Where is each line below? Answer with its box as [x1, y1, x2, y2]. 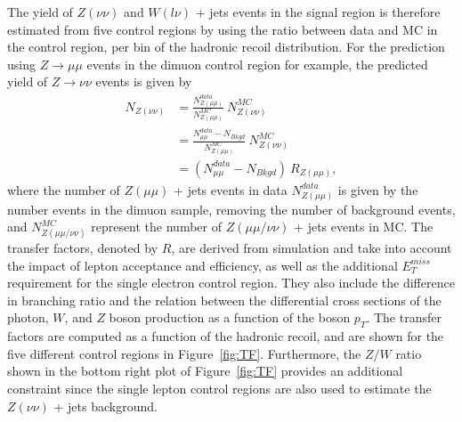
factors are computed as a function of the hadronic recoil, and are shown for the [7, 327, 444, 345]
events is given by [95, 72, 192, 91]
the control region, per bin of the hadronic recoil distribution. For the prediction [7, 37, 445, 56]
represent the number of [91, 217, 222, 236]
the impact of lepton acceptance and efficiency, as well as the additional [7, 256, 398, 274]
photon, [7, 308, 49, 327]
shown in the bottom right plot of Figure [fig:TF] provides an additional [7, 361, 403, 380]
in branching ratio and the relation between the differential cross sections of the [7, 290, 442, 309]
